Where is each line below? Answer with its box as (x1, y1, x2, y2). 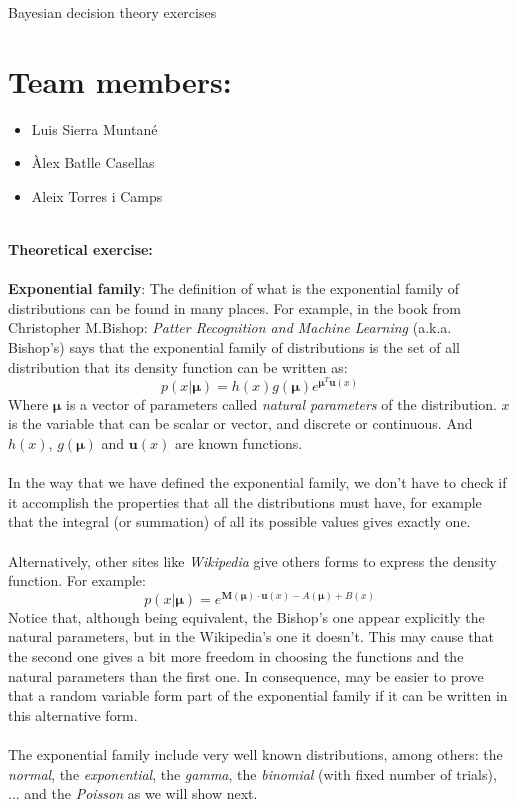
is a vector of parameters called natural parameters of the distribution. (66, 393, 497, 414)
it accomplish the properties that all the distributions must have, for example (8, 491, 482, 512)
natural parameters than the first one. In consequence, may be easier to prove (8, 665, 484, 686)
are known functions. (174, 433, 303, 454)
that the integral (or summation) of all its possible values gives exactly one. (8, 511, 471, 532)
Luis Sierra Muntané (31, 118, 158, 139)
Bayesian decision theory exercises (8, 2, 217, 22)
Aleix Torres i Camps (31, 185, 163, 206)
